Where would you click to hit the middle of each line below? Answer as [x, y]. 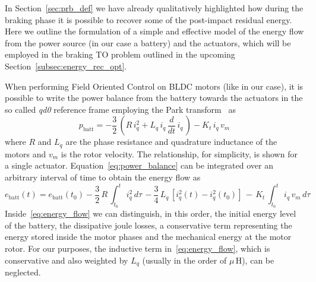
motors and [26, 153]
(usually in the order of [184, 260]
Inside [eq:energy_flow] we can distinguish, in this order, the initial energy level [151, 213]
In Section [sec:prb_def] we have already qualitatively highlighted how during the [154, 8]
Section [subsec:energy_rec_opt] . [66, 66]
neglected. [23, 272]
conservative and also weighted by [67, 260]
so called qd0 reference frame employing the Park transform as [120, 109]
